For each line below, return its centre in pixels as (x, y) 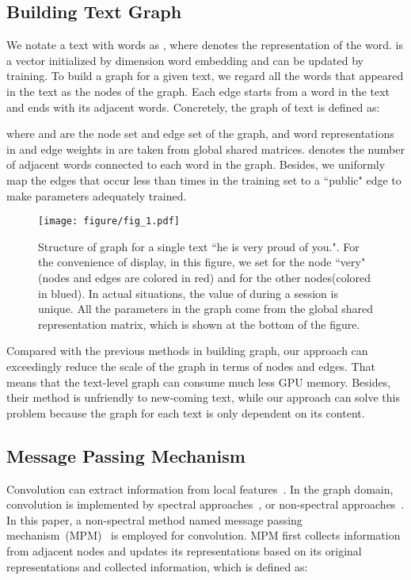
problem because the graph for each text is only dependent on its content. (186, 412)
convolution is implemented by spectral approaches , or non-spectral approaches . (205, 504)
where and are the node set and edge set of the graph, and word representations (200, 134)
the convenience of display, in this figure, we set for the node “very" (202, 262)
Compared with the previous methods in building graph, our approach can (187, 351)
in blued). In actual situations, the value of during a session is (188, 293)
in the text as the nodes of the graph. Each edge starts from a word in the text (198, 91)
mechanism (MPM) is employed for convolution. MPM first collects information (204, 535)
